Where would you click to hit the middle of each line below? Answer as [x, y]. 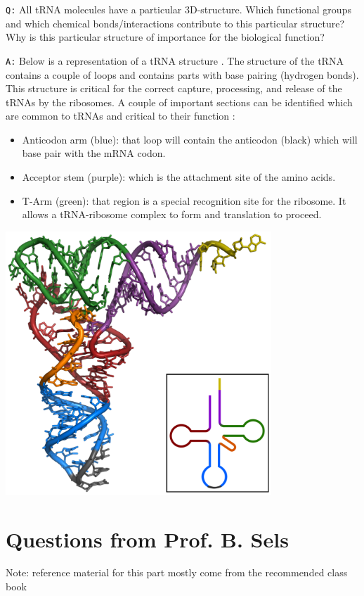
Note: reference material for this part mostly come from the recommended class [177, 572]
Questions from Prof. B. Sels [147, 539]
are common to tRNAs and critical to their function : [121, 116]
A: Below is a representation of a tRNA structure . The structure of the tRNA [175, 60]
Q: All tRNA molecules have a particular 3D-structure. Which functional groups [178, 9]
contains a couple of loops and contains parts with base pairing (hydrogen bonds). [182, 74]
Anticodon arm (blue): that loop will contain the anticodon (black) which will [190, 139]
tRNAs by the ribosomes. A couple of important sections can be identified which [179, 102]
